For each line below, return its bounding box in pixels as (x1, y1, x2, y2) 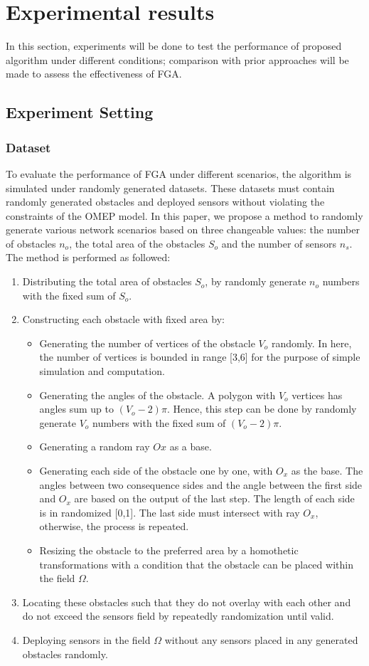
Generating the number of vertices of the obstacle (39, 335, 255, 350)
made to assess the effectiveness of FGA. (6, 66, 182, 81)
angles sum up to (39, 401, 114, 416)
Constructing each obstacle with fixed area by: (22, 312, 225, 327)
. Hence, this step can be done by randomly (166, 401, 357, 416)
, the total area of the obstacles (69, 236, 205, 250)
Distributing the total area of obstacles (22, 274, 192, 289)
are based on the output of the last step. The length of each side (74, 491, 355, 506)
